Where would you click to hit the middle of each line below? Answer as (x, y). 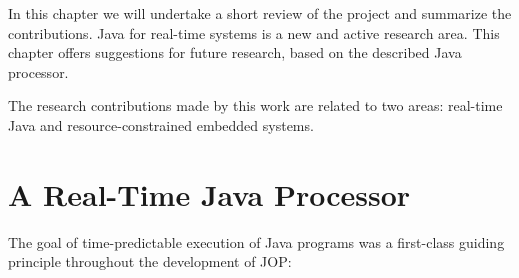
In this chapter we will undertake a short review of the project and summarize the (260, 13)
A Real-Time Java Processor (209, 193)
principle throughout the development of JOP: (150, 261)
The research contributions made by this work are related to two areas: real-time (255, 105)
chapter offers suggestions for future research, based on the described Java (235, 52)
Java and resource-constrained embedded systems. (161, 124)
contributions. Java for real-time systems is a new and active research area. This (254, 32)
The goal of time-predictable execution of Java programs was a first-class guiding (256, 241)
